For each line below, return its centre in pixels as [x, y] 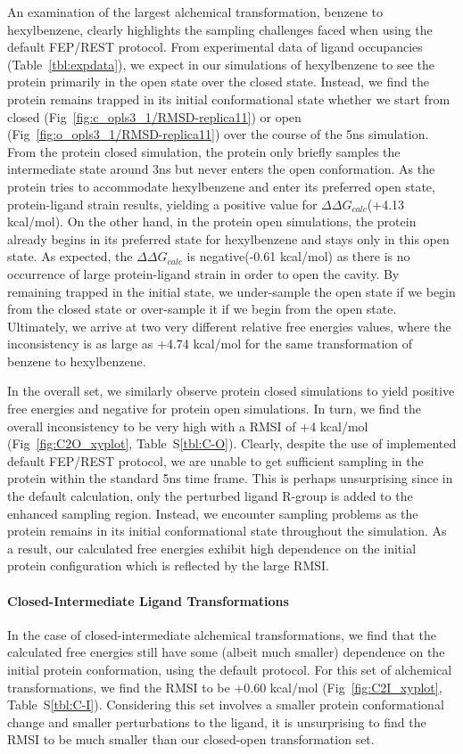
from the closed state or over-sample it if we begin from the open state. [202, 309]
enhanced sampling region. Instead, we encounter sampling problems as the [213, 513]
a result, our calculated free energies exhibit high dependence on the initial [212, 548]
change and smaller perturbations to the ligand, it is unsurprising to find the [217, 721]
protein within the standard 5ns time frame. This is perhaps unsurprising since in [230, 478]
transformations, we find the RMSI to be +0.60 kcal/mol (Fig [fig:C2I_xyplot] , [225, 687]
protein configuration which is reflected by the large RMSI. [168, 565]
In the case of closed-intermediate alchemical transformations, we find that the [222, 634]
